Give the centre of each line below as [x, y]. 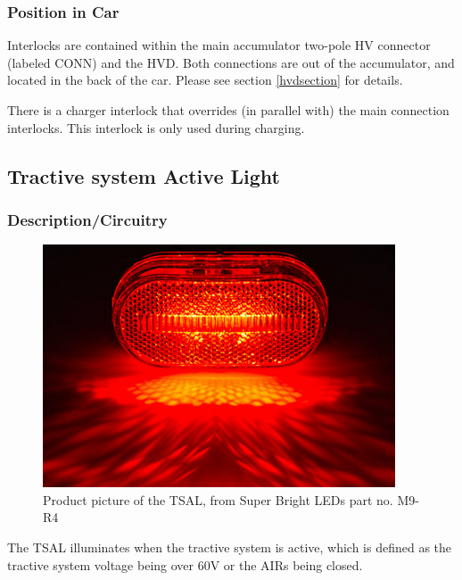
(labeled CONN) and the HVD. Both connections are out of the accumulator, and [231, 62]
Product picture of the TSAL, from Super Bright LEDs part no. [218, 499]
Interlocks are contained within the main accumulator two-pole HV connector [219, 45]
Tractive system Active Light [144, 175]
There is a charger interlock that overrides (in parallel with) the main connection [228, 110]
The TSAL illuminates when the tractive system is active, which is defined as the [230, 547]
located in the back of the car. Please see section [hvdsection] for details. [205, 80]
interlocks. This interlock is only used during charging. [156, 127]
